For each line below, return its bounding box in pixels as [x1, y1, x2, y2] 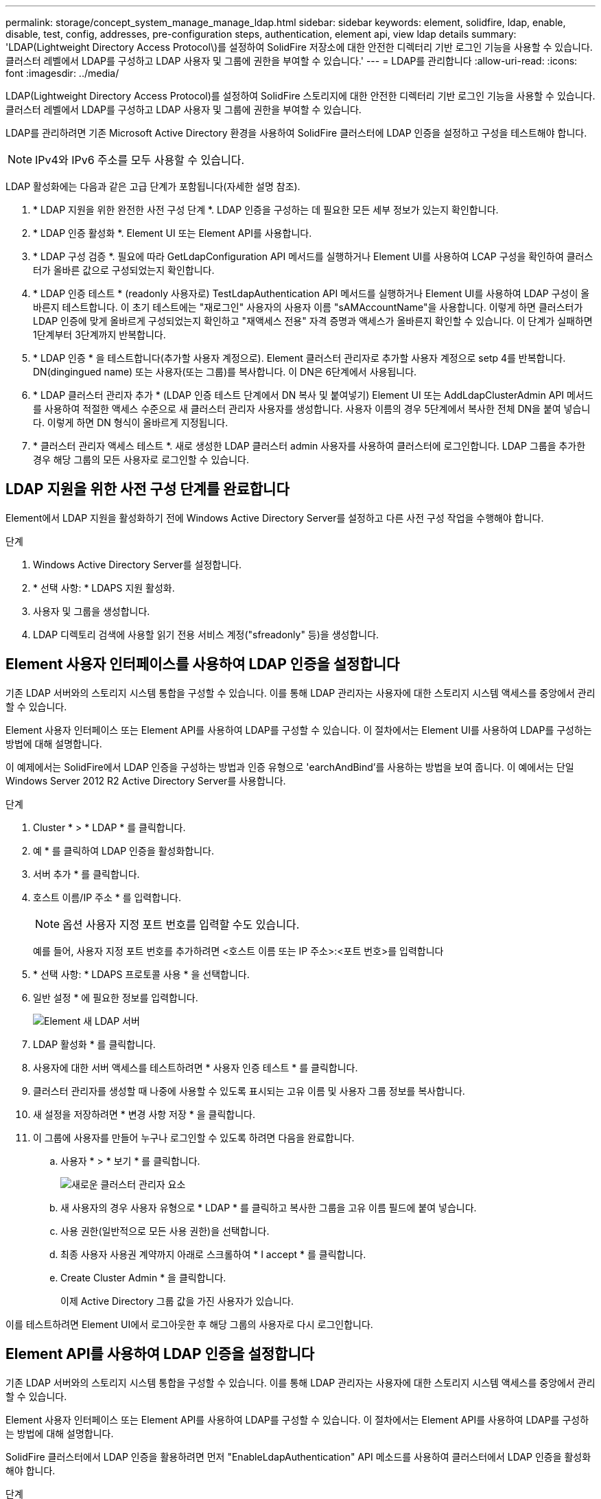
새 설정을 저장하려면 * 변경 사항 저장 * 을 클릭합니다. [33, 1108, 255, 1120]
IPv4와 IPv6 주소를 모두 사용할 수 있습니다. [35, 153, 245, 167]
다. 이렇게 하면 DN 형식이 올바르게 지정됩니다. [33, 417, 228, 428]
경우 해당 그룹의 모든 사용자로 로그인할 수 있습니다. [33, 454, 249, 465]
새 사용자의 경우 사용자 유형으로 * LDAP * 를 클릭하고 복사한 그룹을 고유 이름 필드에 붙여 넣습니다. [60, 1201, 477, 1213]
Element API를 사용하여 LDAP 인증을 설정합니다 [5, 1345, 315, 1363]
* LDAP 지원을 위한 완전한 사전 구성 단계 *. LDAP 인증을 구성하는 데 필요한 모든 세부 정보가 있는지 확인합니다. [33, 204, 499, 216]
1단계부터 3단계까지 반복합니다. [33, 329, 166, 340]
